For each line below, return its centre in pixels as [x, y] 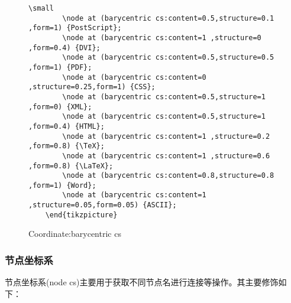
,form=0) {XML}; [60, 107]
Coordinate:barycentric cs [75, 234]
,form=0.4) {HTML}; [67, 126]
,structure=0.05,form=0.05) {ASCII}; [103, 205]
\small [41, 8]
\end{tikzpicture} [81, 215]
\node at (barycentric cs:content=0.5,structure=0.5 [168, 58]
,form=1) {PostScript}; [75, 28]
